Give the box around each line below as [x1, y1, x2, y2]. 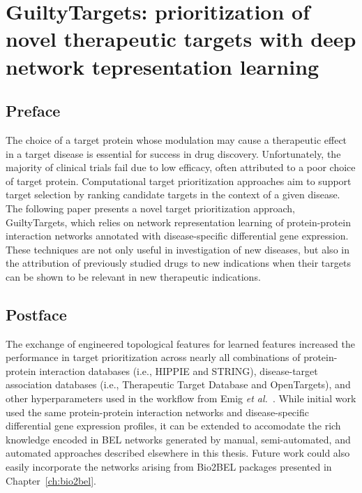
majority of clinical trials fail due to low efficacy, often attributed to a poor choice [6, 160, 356, 175]
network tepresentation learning [6, 52, 319, 80]
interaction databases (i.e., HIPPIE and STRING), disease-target [39, 363, 318, 378]
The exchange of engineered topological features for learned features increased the [6, 336, 355, 351]
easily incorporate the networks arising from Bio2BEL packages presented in [6, 459, 332, 474]
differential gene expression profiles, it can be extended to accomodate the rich [6, 418, 341, 433]
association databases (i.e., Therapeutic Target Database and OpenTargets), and [6, 377, 351, 392]
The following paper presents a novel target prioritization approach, [6, 200, 295, 215]
